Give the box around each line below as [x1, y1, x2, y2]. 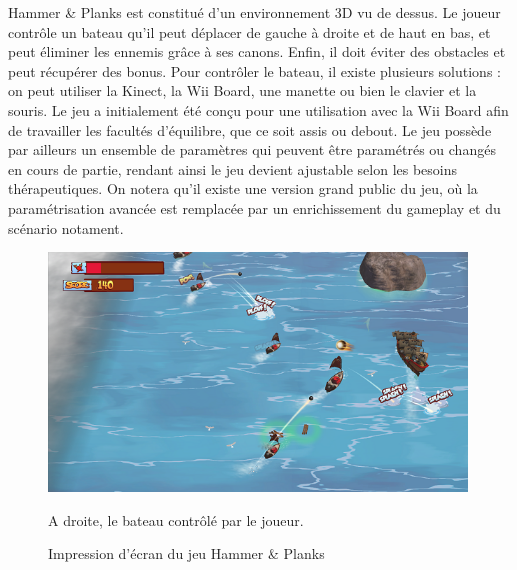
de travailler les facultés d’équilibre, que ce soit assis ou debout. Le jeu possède [8, 119, 492, 140]
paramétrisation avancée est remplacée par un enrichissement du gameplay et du [8, 197, 501, 218]
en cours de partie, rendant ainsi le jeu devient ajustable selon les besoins [8, 158, 458, 179]
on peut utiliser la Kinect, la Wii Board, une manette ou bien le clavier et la [8, 80, 477, 101]
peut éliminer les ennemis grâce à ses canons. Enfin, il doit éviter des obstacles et [8, 41, 506, 62]
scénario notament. [8, 217, 124, 238]
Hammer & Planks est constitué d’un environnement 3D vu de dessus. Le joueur [8, 2, 501, 22]
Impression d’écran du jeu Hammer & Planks [48, 543, 325, 564]
